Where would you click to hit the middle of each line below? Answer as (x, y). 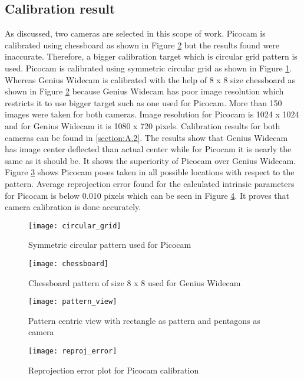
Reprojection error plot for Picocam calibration (114, 370)
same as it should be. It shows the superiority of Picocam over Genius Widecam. (151, 160)
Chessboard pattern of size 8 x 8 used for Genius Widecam (135, 282)
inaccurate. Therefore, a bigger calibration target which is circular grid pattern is (151, 56)
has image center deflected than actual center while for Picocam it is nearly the (148, 149)
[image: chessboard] (69, 263)
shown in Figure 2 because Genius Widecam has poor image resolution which (144, 91)
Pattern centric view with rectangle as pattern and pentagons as (144, 320)
